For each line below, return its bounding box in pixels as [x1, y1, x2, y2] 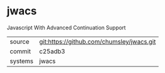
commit [10, 47, 31, 55]
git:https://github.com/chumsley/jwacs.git [39, 37, 156, 45]
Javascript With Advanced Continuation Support [7, 24, 126, 31]
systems [10, 57, 33, 65]
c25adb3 [39, 47, 65, 55]
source [10, 37, 29, 45]
